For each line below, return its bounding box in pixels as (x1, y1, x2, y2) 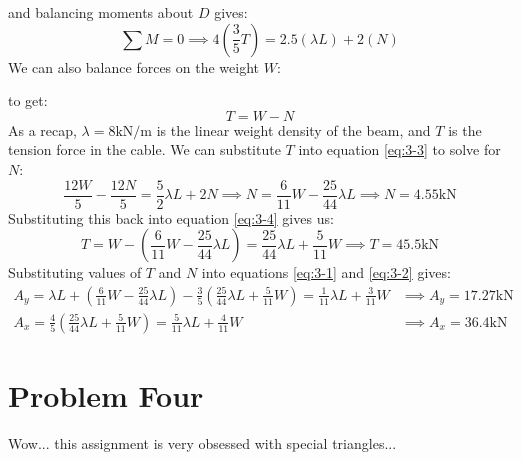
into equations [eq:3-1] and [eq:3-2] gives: (201, 262, 451, 283)
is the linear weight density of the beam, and (156, 119, 431, 140)
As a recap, (8, 119, 77, 140)
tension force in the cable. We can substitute (8, 139, 281, 160)
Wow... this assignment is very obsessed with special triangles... (8, 433, 397, 453)
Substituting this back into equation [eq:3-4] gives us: (8, 207, 334, 228)
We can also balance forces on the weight (8, 56, 259, 77)
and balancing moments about (8, 2, 194, 22)
